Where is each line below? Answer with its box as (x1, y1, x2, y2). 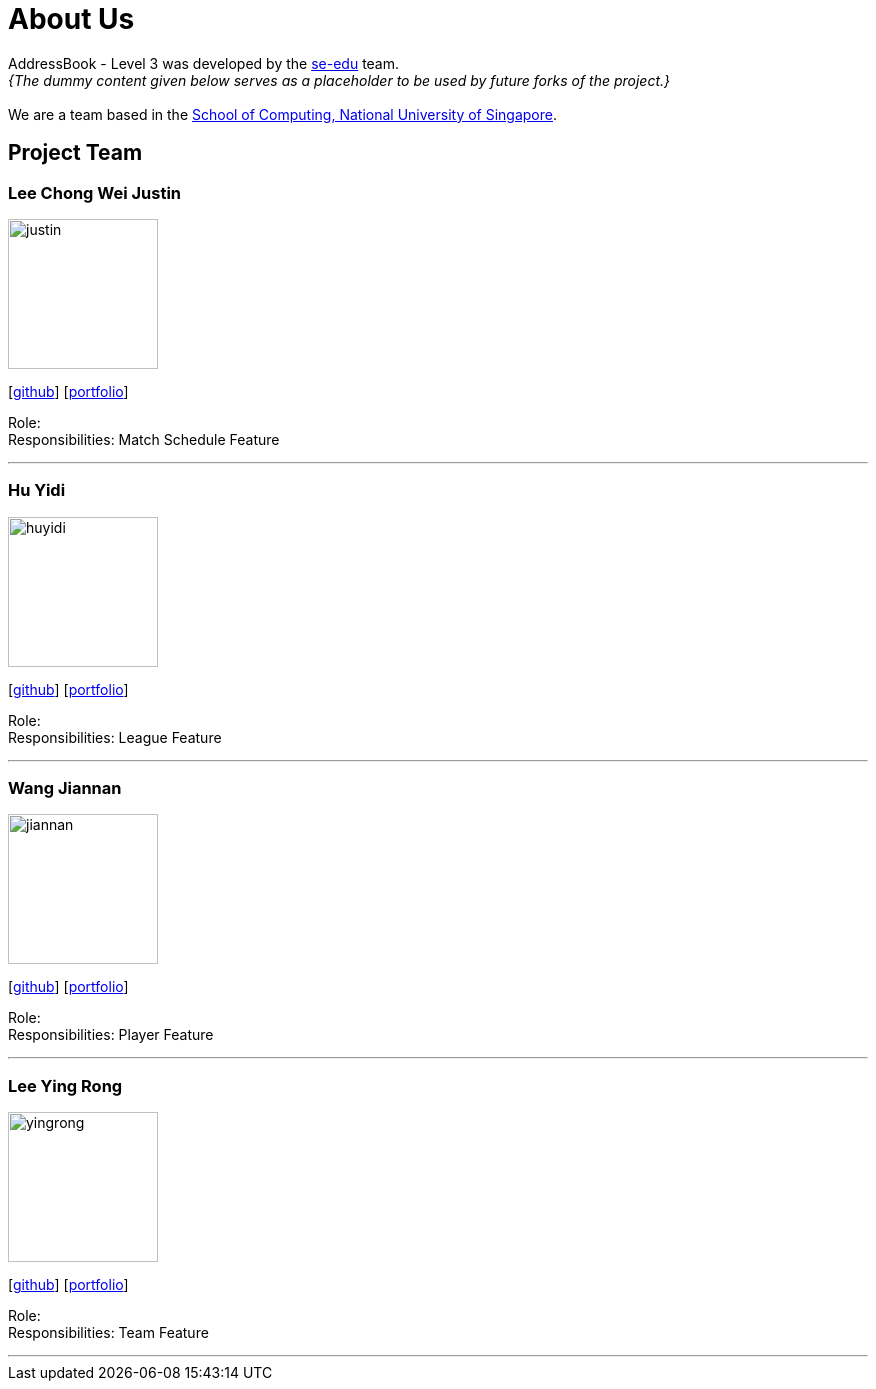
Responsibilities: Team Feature (8, 1324, 209, 1342)
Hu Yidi (8, 480, 66, 501)
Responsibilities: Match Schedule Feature (8, 430, 280, 448)
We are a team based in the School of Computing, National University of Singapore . (8, 105, 558, 123)
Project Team (8, 140, 143, 166)
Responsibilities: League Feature (8, 728, 222, 746)
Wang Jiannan (8, 778, 122, 799)
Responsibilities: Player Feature (8, 1026, 214, 1044)
